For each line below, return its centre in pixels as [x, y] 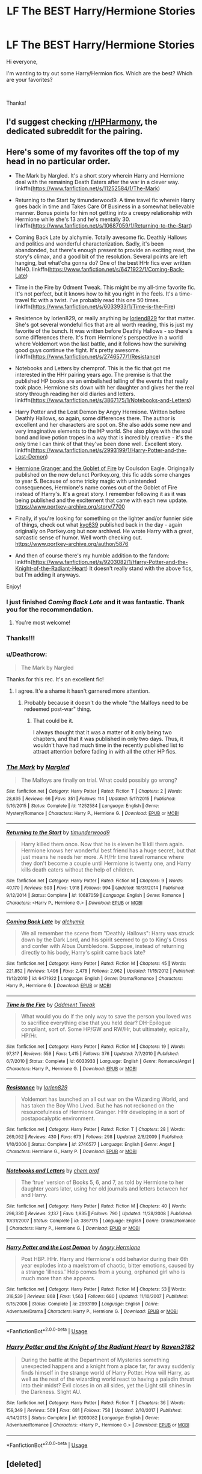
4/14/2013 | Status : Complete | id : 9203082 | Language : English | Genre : [83, 1418]
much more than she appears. [58, 1278]
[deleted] [24, 1464]
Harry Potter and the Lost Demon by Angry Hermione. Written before [100, 412]
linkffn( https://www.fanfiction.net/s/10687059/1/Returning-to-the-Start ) [103, 226]
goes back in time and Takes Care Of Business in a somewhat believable [105, 206]
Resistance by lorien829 [37, 1088]
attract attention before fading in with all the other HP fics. [105, 751]
